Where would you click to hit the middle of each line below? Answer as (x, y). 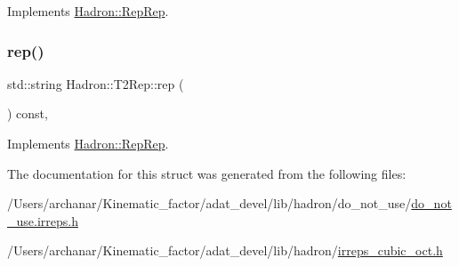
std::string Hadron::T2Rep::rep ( (96, 83)
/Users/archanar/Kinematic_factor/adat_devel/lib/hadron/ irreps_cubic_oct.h (225, 250)
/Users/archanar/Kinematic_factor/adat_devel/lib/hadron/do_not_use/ (209, 203)
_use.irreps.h (43, 220)
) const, (28, 113)
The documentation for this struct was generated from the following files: (207, 173)
